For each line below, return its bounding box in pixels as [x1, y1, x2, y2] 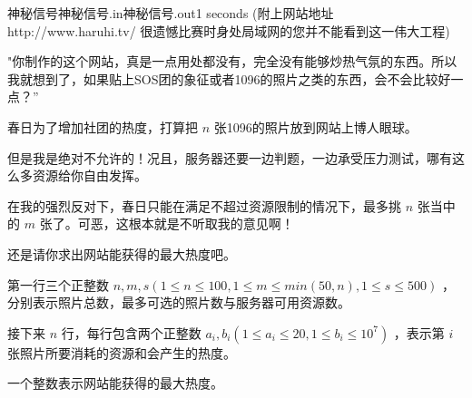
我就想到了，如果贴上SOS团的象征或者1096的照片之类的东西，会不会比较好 [7, 69, 451, 88]
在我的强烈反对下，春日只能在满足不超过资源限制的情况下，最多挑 [7, 196, 401, 215]
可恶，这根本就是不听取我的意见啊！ [77, 214, 294, 233]
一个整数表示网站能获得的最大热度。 [7, 374, 223, 393]
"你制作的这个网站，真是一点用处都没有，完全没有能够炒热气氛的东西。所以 [7, 52, 457, 71]
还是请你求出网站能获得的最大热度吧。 [7, 244, 236, 263]
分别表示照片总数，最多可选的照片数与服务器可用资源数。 [7, 293, 350, 312]
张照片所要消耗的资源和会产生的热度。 [7, 343, 236, 362]
